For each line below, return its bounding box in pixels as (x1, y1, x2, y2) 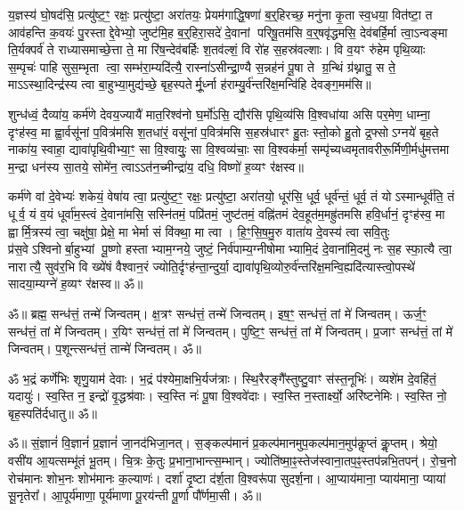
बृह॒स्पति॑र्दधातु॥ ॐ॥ (8, 403, 97, 422)
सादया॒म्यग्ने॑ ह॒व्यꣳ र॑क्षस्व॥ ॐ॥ (8, 274, 143, 293)
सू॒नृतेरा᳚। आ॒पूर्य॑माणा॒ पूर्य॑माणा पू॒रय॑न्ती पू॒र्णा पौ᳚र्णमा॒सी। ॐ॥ (8, 486, 262, 505)
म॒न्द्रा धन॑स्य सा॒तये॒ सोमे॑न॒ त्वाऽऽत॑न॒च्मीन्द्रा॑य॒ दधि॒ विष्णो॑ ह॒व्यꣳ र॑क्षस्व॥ (8, 157, 304, 175)
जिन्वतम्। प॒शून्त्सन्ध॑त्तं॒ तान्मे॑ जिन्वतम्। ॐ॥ (8, 339, 201, 358)
